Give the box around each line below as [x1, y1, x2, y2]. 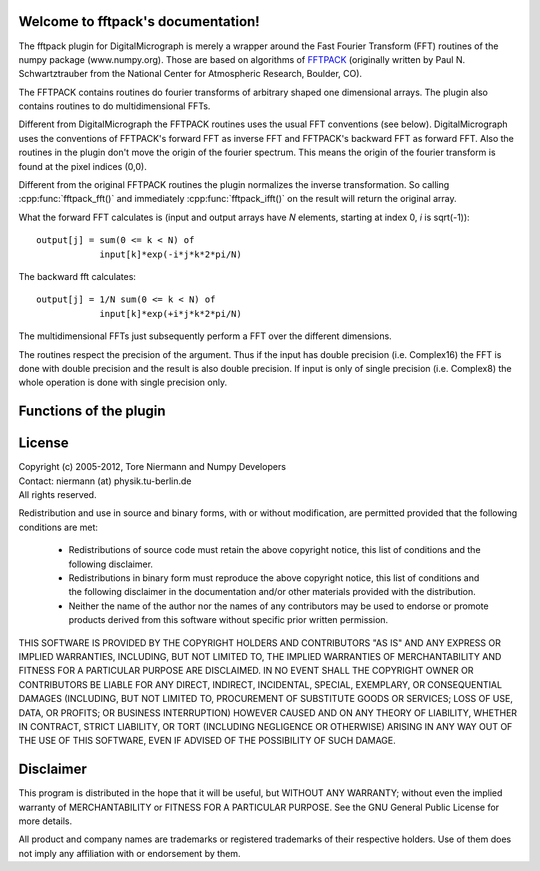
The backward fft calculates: [18, 270, 137, 282]
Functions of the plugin [18, 403, 166, 420]
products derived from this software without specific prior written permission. [68, 614, 389, 626]
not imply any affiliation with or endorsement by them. [18, 847, 241, 859]
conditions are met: [18, 521, 99, 533]
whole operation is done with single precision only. [18, 376, 228, 389]
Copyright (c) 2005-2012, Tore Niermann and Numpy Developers [18, 461, 287, 473]
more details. [18, 815, 73, 827]
